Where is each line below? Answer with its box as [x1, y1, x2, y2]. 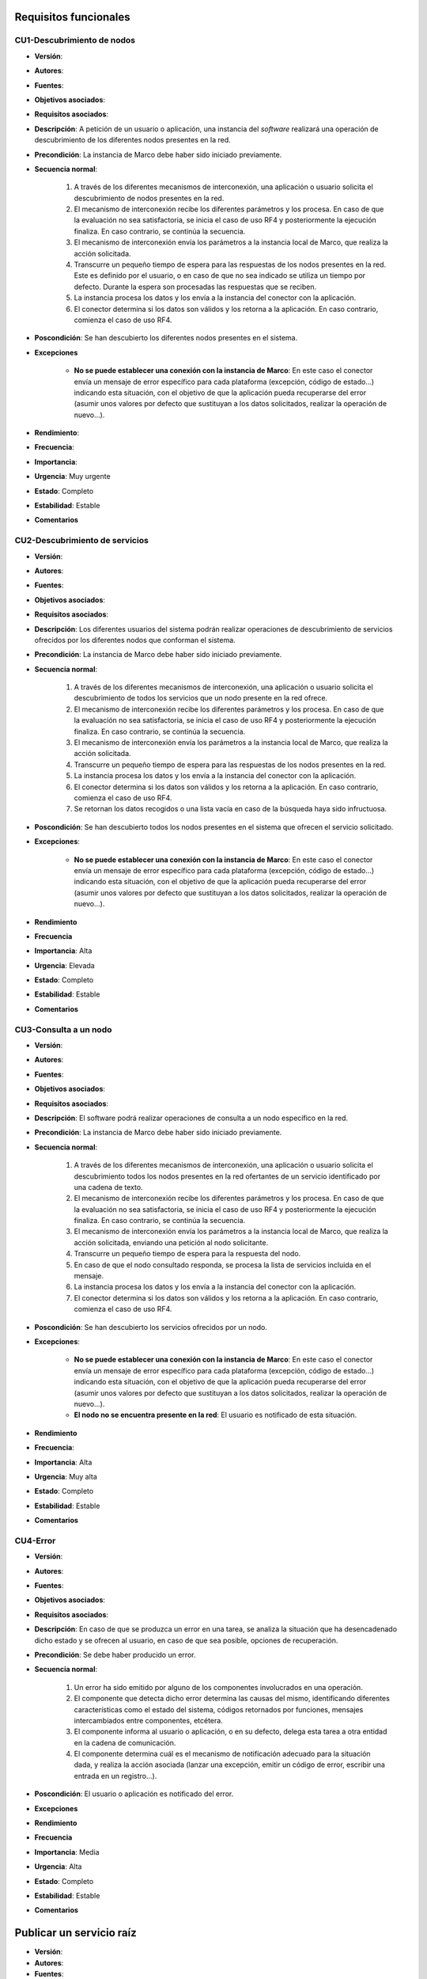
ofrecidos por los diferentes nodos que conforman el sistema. [34, 635, 236, 644]
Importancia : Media [34, 1847, 100, 1856]
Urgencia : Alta [34, 1862, 82, 1871]
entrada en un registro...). [74, 1771, 157, 1780]
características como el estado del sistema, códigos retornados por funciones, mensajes [74, 1704, 364, 1714]
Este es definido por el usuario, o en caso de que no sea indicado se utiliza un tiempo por [74, 271, 366, 280]
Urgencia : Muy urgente [34, 472, 111, 481]
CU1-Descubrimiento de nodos [14, 35, 136, 46]
